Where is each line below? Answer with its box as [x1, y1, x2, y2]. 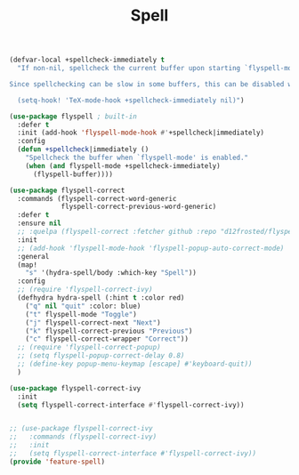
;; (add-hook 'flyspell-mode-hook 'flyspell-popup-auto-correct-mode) [17, 244, 285, 253]
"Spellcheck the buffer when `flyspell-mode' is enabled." [25, 153, 249, 163]
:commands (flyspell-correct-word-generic [17, 194, 177, 203]
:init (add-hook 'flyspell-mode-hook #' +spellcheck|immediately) [17, 128, 265, 138]
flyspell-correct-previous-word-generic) [61, 202, 217, 212]
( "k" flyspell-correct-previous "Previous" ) [25, 326, 193, 335]
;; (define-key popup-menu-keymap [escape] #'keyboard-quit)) [17, 359, 253, 369]
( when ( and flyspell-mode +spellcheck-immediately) [25, 161, 221, 170]
